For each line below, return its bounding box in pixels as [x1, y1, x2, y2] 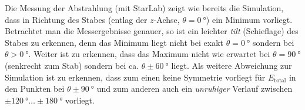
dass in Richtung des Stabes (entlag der [5, 13, 148, 25]
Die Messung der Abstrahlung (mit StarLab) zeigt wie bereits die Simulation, [5, 2, 284, 14]
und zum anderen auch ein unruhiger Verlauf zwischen [96, 82, 293, 95]
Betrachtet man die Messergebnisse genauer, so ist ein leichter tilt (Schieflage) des [5, 25, 299, 37]
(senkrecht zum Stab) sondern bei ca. [5, 59, 139, 71]
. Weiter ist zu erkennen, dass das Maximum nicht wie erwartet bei [28, 48, 270, 60]
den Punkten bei [5, 82, 65, 95]
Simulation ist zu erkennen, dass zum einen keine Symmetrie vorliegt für [5, 71, 266, 83]
